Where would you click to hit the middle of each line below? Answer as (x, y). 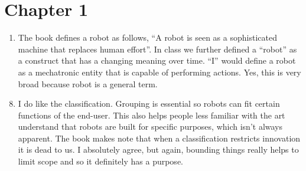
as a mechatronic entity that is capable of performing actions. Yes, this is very (159, 72)
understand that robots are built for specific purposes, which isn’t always (150, 126)
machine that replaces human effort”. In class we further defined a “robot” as (157, 49)
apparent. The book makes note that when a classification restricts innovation (159, 138)
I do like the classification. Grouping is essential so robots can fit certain (149, 103)
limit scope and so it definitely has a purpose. (100, 161)
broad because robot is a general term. (88, 83)
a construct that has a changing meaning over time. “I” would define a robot (157, 60)
